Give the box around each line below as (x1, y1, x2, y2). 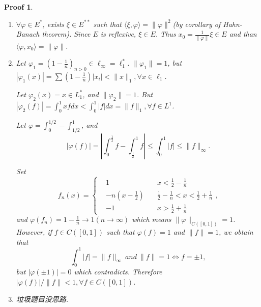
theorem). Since (42, 29, 91, 39)
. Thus (155, 29, 176, 39)
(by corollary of (172, 18, 221, 29)
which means (132, 214, 171, 225)
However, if (16, 227, 52, 237)
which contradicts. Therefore (74, 266, 162, 277)
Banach (16, 29, 40, 39)
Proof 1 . (4, 2, 33, 12)
